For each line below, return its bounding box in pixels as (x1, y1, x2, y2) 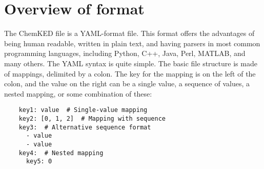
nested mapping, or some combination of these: (4, 88, 152, 99)
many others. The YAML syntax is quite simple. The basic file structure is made (4, 58, 257, 68)
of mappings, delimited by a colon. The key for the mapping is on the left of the (4, 68, 256, 79)
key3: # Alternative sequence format (18, 123, 151, 131)
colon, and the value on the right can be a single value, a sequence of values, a (4, 78, 250, 89)
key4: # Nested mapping (18, 149, 104, 157)
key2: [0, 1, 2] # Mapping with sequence (18, 115, 166, 122)
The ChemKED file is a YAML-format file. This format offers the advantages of (4, 28, 255, 39)
